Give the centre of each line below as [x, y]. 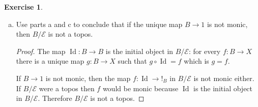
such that [132, 61]
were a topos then [67, 88]
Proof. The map [41, 51]
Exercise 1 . [23, 7]
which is [196, 61]
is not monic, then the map [88, 78]
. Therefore [55, 98]
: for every [205, 51]
